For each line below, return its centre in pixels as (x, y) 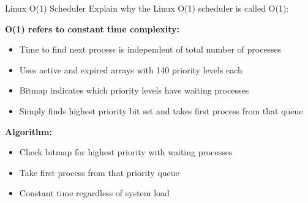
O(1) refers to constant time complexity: (92, 28)
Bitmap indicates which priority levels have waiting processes (134, 90)
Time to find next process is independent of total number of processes (150, 49)
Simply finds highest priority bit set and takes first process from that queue (161, 110)
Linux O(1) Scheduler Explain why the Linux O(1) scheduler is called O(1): (147, 8)
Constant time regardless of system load (94, 193)
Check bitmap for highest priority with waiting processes (126, 152)
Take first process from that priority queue (99, 172)
